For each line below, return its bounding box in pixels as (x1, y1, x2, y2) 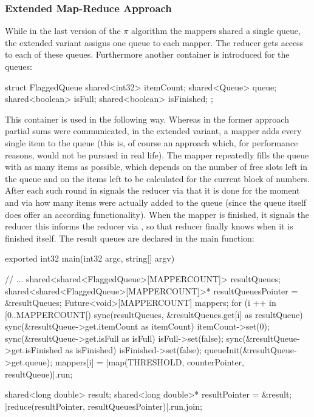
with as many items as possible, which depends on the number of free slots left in (5, 160, 308, 173)
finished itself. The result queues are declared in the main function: (5, 231, 254, 244)
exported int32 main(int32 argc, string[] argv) (5, 252, 175, 265)
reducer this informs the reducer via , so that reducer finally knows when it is (5, 220, 293, 232)
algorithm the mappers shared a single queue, (131, 24, 301, 37)
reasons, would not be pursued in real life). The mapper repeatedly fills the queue (5, 148, 309, 161)
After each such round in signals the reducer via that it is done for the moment (5, 184, 300, 197)
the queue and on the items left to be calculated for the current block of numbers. (5, 172, 310, 185)
